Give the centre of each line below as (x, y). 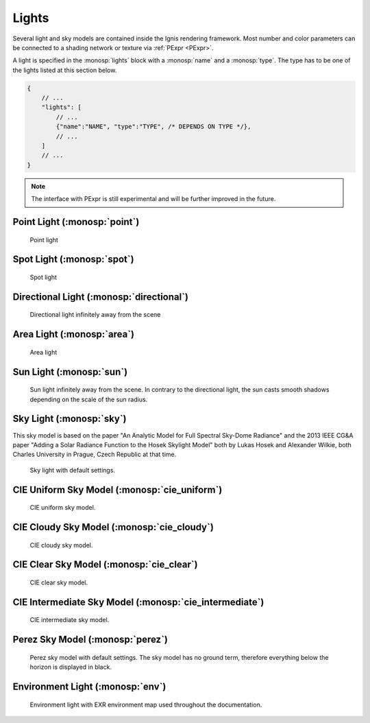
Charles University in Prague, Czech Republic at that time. (95, 454)
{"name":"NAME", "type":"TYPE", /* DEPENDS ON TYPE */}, (153, 127)
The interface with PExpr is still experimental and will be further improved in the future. (153, 199)
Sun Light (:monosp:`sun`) (70, 371)
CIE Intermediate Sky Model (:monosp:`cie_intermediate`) (138, 602)
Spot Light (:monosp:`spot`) (73, 260)
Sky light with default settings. (73, 470)
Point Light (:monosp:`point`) (76, 222)
